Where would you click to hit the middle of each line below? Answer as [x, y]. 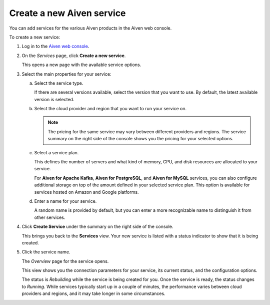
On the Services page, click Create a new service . [74, 56]
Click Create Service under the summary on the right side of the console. [97, 227]
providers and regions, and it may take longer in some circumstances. [93, 293]
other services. [50, 217]
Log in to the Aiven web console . [55, 46]
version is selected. [54, 99]
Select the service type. [59, 83]
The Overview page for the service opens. [65, 261]
